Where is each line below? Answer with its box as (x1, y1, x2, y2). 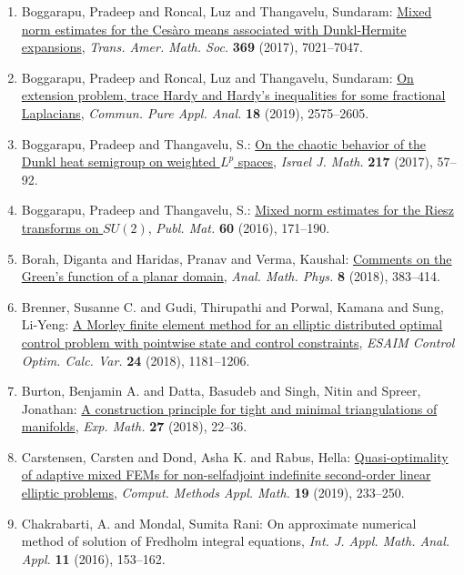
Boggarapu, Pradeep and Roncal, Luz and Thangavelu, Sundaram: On (21, 67, 414, 86)
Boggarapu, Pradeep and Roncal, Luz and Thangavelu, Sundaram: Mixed (21, 2, 432, 20)
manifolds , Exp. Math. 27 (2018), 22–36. (21, 417, 247, 436)
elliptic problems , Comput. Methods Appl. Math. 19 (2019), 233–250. (21, 483, 405, 502)
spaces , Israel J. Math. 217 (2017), (237, 152, 433, 171)
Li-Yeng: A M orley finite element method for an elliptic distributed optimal (21, 315, 443, 334)
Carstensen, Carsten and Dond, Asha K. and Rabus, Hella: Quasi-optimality (21, 447, 449, 466)
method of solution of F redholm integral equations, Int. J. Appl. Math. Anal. (21, 531, 450, 550)
